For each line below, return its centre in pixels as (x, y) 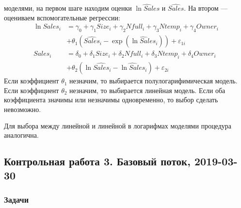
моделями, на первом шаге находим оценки (68, 8)
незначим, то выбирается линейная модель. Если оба (147, 90)
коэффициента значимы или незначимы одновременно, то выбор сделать (111, 100)
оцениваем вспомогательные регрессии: (62, 17)
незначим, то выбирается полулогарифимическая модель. (153, 81)
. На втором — (206, 8)
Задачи (16, 199)
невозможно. (23, 109)
